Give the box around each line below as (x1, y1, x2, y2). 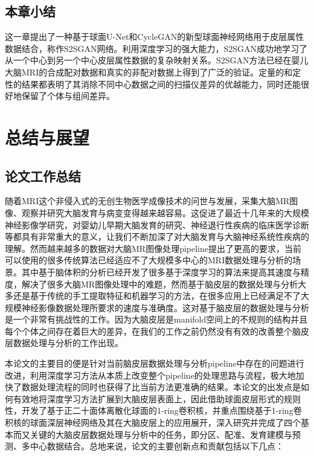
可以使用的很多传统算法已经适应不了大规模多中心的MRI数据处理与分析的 (5, 254, 293, 266)
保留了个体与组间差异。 (21, 89, 115, 102)
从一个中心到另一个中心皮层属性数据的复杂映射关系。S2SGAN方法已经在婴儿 (5, 54, 309, 66)
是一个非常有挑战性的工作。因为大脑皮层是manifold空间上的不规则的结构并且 (5, 313, 308, 326)
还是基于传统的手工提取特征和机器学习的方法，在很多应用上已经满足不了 (13, 289, 301, 302)
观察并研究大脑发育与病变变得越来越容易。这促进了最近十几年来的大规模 (21, 206, 309, 219)
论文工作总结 (5, 166, 81, 185)
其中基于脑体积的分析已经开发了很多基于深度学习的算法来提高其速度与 (21, 265, 301, 278)
